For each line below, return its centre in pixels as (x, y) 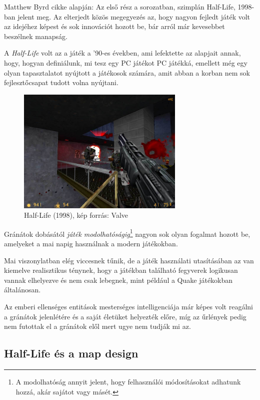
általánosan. (22, 290)
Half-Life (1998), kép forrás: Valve (76, 215)
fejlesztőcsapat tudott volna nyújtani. (61, 82)
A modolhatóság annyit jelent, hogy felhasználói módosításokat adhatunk (128, 381)
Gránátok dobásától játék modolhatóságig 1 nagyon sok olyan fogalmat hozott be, (127, 233)
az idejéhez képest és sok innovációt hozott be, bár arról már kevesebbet (114, 26)
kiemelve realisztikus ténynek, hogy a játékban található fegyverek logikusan (121, 270)
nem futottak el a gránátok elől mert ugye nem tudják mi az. (97, 326)
